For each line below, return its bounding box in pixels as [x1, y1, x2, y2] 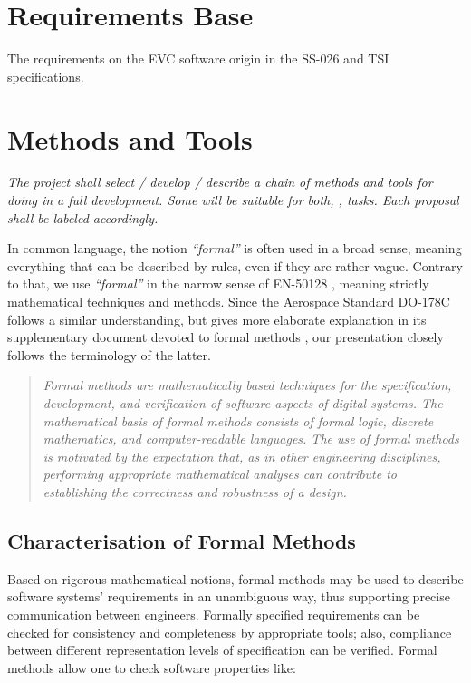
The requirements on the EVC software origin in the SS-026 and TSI [7, 49, 389, 68]
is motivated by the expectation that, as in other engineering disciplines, [43, 446, 441, 465]
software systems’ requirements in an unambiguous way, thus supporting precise [7, 587, 450, 606]
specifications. [7, 66, 84, 85]
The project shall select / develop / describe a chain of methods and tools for [7, 172, 433, 191]
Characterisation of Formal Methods [7, 526, 356, 554]
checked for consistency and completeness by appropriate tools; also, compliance [7, 622, 452, 641]
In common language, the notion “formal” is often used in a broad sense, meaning [7, 239, 462, 258]
